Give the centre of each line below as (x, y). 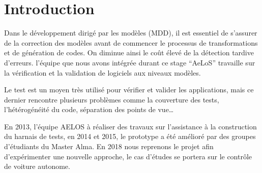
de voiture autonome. (37, 166)
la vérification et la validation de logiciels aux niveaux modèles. (103, 72)
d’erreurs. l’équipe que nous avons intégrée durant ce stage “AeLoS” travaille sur (130, 62)
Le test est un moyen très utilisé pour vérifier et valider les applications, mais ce (129, 90)
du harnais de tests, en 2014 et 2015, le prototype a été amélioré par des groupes (130, 136)
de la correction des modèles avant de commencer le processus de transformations (131, 42)
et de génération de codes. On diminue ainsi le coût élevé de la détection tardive (129, 53)
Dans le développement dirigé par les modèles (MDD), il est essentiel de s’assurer (131, 33)
